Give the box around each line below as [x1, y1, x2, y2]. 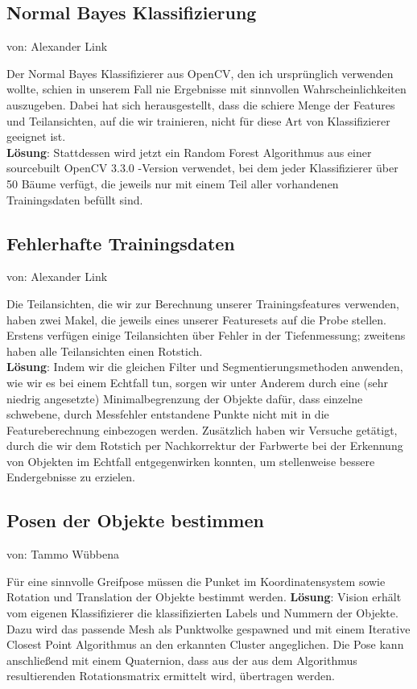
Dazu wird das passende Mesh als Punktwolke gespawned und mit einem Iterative [6, 620, 411, 637]
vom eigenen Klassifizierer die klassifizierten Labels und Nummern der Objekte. [6, 604, 398, 621]
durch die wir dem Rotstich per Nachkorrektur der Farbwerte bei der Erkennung [6, 437, 403, 454]
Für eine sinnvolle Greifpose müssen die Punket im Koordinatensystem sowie [6, 572, 386, 589]
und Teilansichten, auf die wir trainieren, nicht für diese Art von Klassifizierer [6, 112, 390, 129]
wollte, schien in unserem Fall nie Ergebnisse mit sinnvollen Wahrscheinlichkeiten [6, 80, 407, 97]
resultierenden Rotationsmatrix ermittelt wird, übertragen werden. [6, 667, 335, 684]
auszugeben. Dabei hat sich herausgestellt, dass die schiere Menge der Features [6, 96, 395, 113]
